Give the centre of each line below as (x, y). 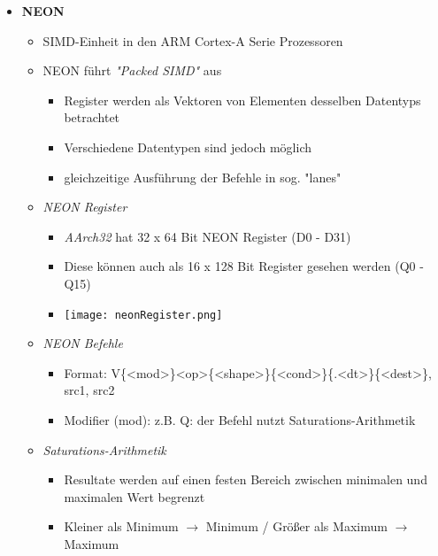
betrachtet (92, 117)
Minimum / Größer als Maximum (296, 526)
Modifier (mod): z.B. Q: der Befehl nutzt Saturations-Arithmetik (240, 419)
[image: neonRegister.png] (143, 315)
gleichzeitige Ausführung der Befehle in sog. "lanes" (203, 177)
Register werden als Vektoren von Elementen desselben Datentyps (242, 100)
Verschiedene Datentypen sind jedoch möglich (188, 147)
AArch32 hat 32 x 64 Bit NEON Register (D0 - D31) (207, 236)
